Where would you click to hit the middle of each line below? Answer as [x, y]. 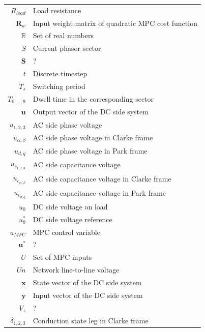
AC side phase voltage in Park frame [90, 151]
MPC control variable [66, 232]
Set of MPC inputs [62, 257]
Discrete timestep [60, 73]
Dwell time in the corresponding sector [93, 99]
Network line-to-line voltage [76, 270]
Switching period [59, 86]
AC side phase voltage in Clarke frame [93, 138]
